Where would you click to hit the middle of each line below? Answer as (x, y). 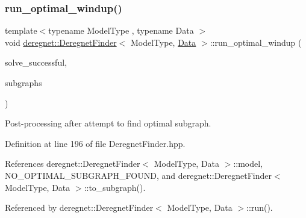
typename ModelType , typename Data (121, 30)
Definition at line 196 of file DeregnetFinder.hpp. (95, 143)
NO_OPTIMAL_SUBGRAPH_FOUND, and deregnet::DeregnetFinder (139, 175)
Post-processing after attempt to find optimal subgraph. (108, 123)
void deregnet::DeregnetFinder (61, 42)
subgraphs (23, 83)
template (21, 30)
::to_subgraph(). (115, 187)
